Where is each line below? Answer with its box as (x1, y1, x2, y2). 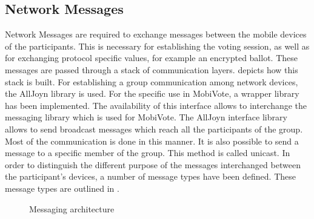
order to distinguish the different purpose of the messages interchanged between (5, 158, 301, 171)
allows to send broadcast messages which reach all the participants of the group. (5, 122, 303, 135)
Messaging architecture (29, 202, 115, 215)
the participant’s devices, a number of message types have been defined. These (5, 170, 296, 183)
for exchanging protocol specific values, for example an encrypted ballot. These (5, 51, 298, 64)
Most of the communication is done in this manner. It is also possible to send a (5, 134, 299, 147)
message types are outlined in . (5, 181, 119, 194)
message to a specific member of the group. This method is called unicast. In (5, 146, 290, 159)
